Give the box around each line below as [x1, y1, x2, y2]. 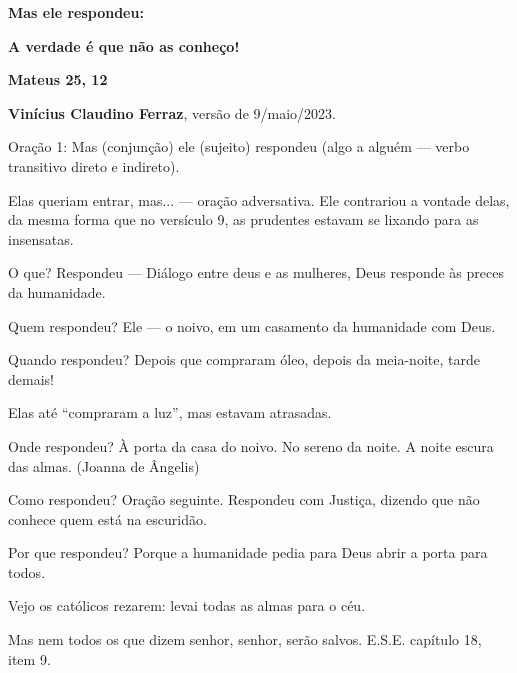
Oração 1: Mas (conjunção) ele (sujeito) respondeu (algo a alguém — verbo [8, 136, 470, 157]
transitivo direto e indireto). [8, 155, 180, 176]
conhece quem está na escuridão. [8, 508, 207, 529]
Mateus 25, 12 [8, 69, 108, 90]
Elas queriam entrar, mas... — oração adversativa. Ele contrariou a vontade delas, [8, 189, 510, 210]
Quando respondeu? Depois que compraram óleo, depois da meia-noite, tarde [8, 349, 480, 370]
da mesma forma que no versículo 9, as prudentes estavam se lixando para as [8, 209, 479, 230]
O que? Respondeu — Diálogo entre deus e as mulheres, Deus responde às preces [8, 262, 504, 283]
